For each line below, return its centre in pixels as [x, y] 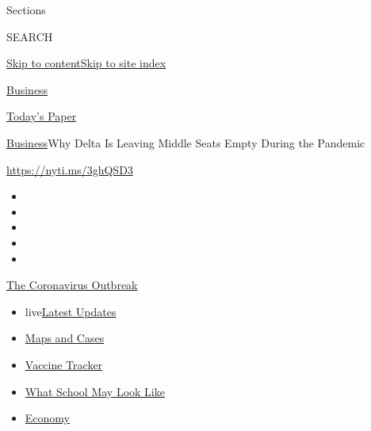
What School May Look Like [95, 391]
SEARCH [30, 36]
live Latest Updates [71, 311]
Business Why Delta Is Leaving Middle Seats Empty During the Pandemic [186, 142]
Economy [47, 418]
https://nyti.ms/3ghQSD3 [70, 169]
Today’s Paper [42, 116]
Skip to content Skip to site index [86, 63]
